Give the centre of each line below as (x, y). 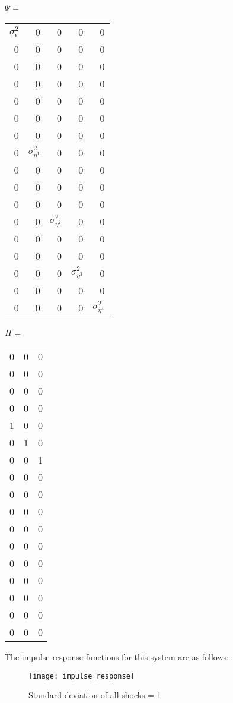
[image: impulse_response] (82, 676)
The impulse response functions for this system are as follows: (117, 657)
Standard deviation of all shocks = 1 (95, 695)
